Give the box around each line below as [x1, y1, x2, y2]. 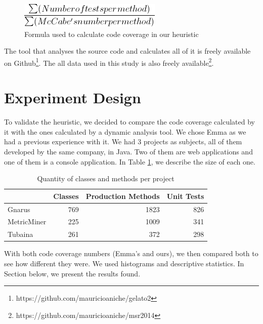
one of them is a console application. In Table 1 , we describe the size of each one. [4, 156, 255, 167]
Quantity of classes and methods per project [37, 173, 174, 184]
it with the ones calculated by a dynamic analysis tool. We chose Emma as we [4, 126, 246, 137]
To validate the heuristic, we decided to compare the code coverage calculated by [4, 116, 255, 127]
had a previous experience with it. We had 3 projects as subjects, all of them [4, 136, 242, 147]
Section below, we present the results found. [4, 268, 141, 278]
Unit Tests [166, 190, 204, 201]
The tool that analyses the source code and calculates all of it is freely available [4, 46, 251, 56]
